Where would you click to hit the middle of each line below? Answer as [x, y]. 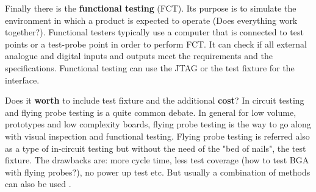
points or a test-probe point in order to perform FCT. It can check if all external [156, 44]
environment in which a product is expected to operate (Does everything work [151, 20]
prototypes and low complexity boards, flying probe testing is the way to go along [158, 124]
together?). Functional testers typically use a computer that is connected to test [154, 32]
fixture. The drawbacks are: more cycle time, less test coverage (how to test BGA [157, 160]
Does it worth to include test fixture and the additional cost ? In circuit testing [155, 100]
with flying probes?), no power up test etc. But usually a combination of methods [158, 172]
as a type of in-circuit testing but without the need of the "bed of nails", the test [156, 148]
